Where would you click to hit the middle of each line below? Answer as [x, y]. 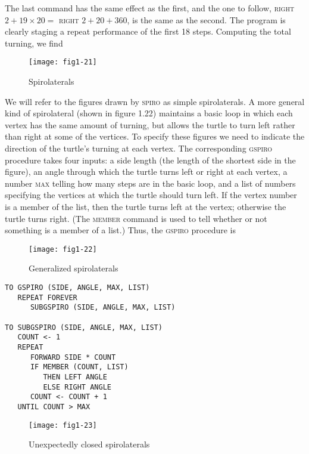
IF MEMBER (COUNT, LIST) [79, 367]
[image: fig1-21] [63, 62]
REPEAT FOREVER [47, 297]
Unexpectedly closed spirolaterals [89, 444]
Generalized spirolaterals [74, 268]
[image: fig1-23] [63, 425]
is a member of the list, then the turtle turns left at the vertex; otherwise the [146, 206]
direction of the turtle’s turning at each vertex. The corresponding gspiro [138, 148]
